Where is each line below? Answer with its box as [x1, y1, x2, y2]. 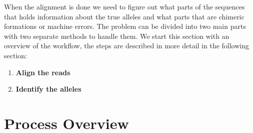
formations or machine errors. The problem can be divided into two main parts [4, 21, 246, 31]
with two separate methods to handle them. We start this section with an [4, 30, 229, 41]
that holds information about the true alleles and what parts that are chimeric [4, 11, 244, 21]
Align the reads [15, 67, 70, 77]
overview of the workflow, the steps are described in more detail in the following [4, 40, 249, 51]
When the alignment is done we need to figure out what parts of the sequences [4, 1, 245, 11]
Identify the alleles [15, 84, 81, 94]
